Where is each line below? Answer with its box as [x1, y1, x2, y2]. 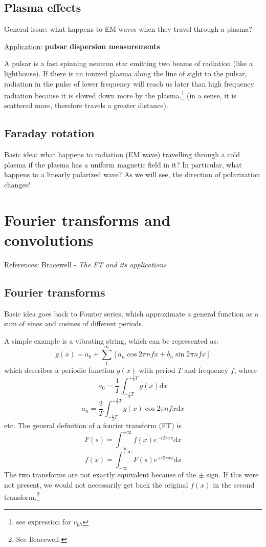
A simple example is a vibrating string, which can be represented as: [4, 335, 218, 346]
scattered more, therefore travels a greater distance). [4, 100, 168, 111]
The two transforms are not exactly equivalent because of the [4, 469, 196, 480]
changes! [4, 179, 31, 190]
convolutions [4, 229, 94, 250]
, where [234, 364, 257, 375]
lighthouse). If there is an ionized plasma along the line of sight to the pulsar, [4, 68, 247, 78]
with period [139, 364, 175, 375]
